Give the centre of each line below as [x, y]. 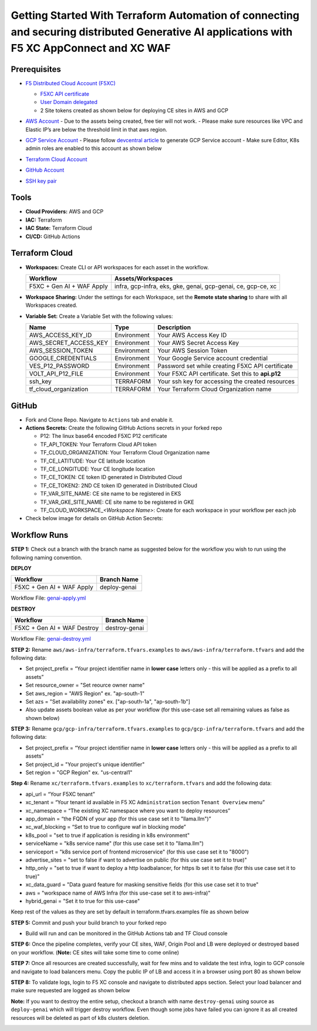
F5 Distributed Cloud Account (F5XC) [70, 83]
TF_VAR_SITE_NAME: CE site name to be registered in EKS [111, 494]
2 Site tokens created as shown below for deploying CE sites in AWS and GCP [134, 110]
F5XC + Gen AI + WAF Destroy [57, 628]
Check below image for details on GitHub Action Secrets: [95, 518]
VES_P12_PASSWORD [59, 366]
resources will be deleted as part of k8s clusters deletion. [80, 1017]
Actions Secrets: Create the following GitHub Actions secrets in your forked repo [124, 428]
